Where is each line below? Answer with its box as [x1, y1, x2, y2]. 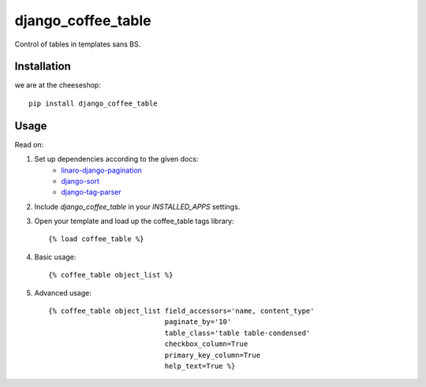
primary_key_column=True [164, 351, 260, 359]
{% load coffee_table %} [48, 235, 144, 244]
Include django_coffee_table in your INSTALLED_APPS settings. [34, 202, 241, 211]
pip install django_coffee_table [28, 99, 158, 108]
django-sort [61, 176, 100, 185]
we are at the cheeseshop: [14, 80, 102, 90]
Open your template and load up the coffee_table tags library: [34, 217, 234, 226]
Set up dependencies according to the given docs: [34, 154, 199, 164]
